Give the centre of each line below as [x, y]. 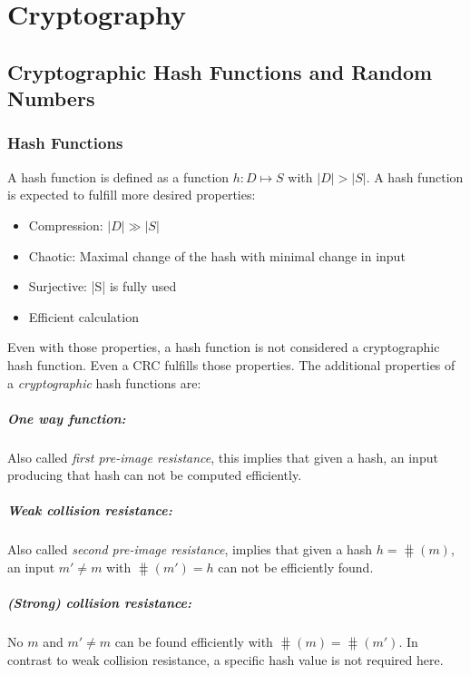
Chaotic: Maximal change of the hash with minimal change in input [217, 255]
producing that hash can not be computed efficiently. [155, 475]
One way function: [67, 418]
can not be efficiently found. [296, 567]
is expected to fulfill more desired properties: [132, 195]
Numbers [51, 98]
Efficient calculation [83, 316]
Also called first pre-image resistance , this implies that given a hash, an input [223, 457]
